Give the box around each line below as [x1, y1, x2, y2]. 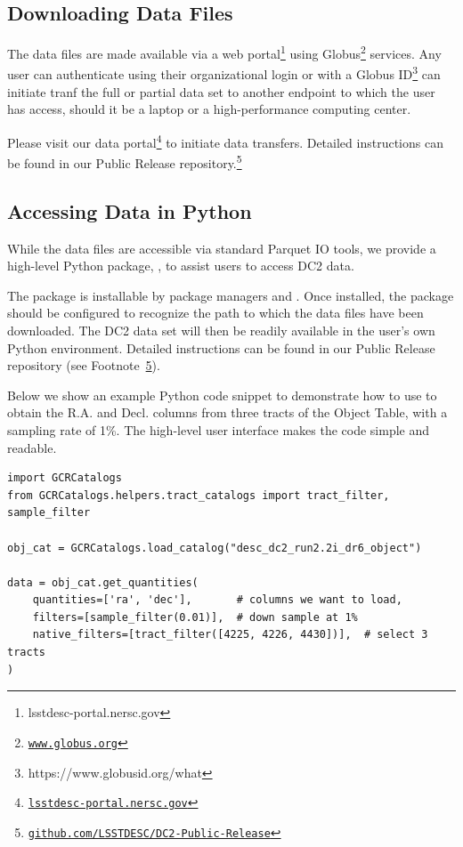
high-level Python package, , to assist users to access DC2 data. [7, 256, 354, 275]
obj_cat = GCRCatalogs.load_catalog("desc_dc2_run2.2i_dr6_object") [7, 541, 422, 554]
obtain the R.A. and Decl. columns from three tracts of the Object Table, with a [7, 403, 448, 422]
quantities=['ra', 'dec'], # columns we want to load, [32, 593, 402, 607]
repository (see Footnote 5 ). [7, 356, 160, 375]
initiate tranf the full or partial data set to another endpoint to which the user [7, 82, 435, 101]
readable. [7, 438, 57, 456]
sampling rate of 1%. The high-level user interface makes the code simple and [7, 420, 430, 439]
